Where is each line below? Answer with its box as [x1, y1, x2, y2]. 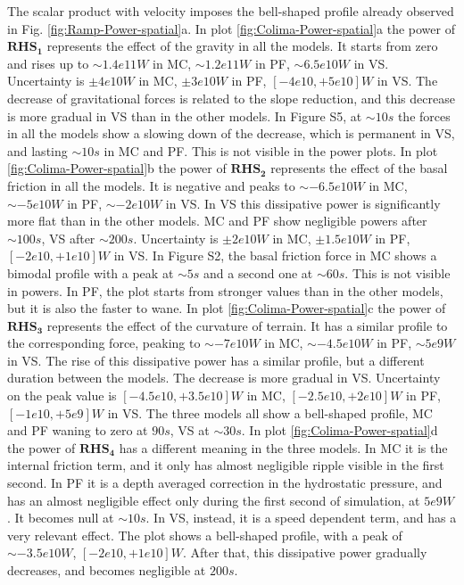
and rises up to [7, 54, 89, 72]
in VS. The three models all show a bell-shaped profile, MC [107, 403, 433, 422]
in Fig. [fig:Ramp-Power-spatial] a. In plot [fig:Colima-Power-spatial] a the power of [7, 19, 455, 37]
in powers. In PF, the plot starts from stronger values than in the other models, [7, 281, 443, 300]
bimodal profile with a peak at [7, 263, 174, 282]
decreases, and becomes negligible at [7, 561, 206, 579]
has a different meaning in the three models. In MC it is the [119, 438, 448, 457]
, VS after [41, 228, 95, 247]
